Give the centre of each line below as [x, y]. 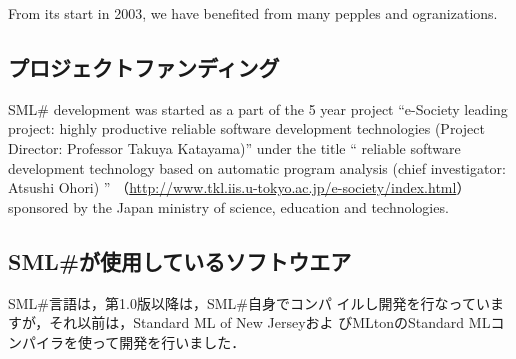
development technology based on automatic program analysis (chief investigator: [257, 167]
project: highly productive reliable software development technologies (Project [246, 128]
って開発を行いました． [168, 341]
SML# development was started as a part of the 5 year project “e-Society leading [258, 108]
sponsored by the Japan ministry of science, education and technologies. [228, 206]
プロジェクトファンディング [144, 66]
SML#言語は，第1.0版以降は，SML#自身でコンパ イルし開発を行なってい [249, 302]
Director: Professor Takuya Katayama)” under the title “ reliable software [234, 147]
